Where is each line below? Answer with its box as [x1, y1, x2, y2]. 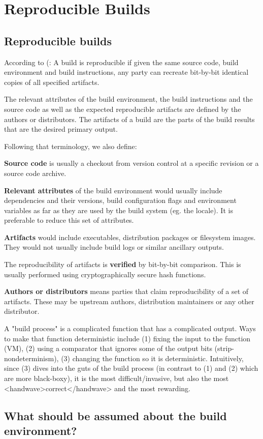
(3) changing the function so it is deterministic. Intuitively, [61, 353, 244, 363]
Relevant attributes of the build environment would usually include [4, 185, 222, 195]
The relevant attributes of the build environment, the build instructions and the [4, 94, 253, 104]
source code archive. [4, 167, 67, 178]
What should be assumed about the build [4, 407, 227, 423]
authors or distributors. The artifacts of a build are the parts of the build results [4, 113, 255, 124]
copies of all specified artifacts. [4, 76, 100, 87]
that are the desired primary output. [4, 124, 118, 134]
